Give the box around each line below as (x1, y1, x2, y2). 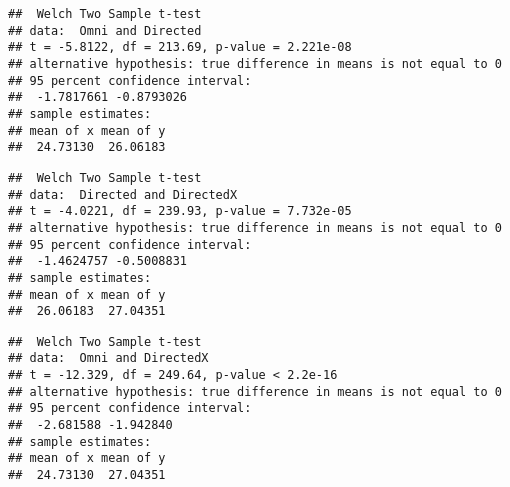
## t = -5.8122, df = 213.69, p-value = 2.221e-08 (8, 40, 352, 55)
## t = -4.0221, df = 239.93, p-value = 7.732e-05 (8, 204, 352, 219)
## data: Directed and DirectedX (8, 187, 238, 202)
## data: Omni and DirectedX (8, 351, 209, 366)
